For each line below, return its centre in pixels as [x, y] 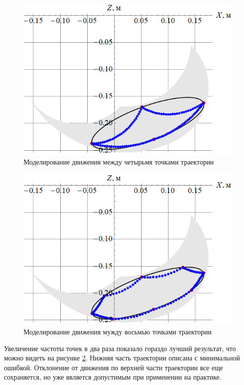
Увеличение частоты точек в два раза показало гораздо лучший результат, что [120, 348]
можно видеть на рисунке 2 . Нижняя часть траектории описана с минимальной [122, 358]
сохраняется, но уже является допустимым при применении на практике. [113, 377]
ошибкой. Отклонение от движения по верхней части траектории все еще [114, 367]
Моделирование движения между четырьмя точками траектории [119, 162]
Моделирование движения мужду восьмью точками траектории [118, 331]
